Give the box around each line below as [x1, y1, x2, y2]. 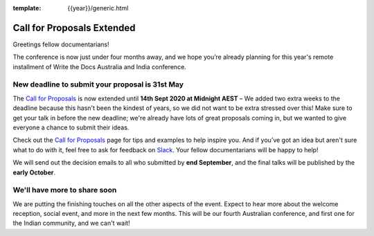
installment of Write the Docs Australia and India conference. [12, 62, 186, 71]
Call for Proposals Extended [12, 21, 136, 34]
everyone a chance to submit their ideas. [12, 123, 130, 131]
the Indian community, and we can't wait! [12, 219, 131, 228]
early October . [12, 168, 55, 176]
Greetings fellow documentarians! [12, 40, 110, 48]
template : [12, 4, 42, 12]
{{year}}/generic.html [67, 4, 129, 12]
